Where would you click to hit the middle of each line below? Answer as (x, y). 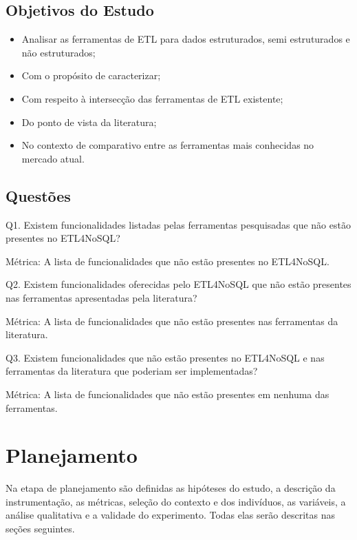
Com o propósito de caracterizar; (91, 75)
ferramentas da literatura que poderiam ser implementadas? (132, 371)
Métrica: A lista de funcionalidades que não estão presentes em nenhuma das (167, 394)
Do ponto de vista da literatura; (89, 122)
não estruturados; (58, 52)
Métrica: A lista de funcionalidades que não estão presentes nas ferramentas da (172, 321)
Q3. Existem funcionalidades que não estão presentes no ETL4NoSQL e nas (165, 357)
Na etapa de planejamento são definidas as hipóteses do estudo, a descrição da (171, 488)
